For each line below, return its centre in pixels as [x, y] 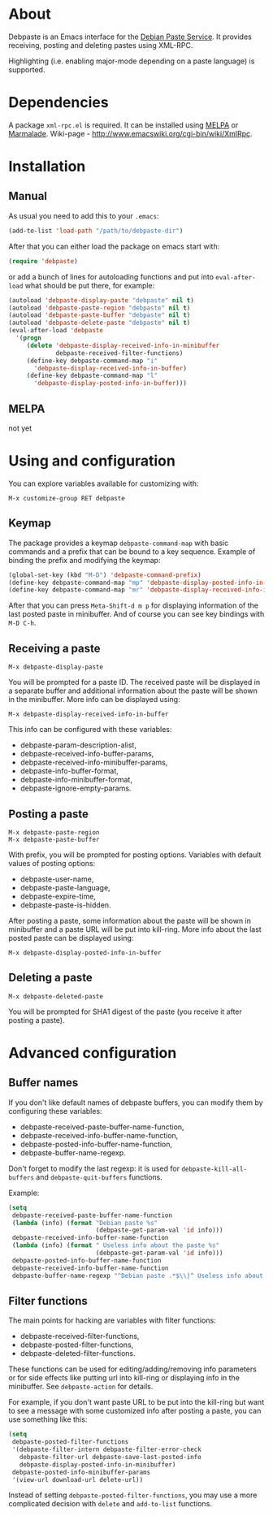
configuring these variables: [56, 1111]
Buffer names [43, 1083]
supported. [27, 69]
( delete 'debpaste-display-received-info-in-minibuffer [123, 345]
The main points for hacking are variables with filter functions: [113, 1320]
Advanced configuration [93, 1053]
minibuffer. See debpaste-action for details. [81, 1387]
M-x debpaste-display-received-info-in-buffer [89, 715]
